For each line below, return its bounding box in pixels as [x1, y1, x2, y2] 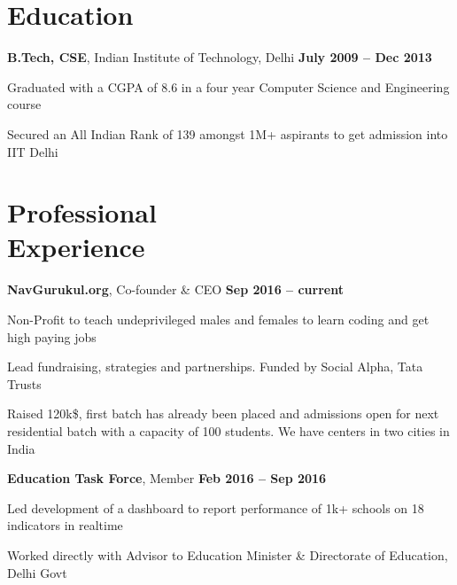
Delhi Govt [7, 563, 67, 581]
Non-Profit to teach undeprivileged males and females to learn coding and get [7, 310, 430, 328]
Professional [7, 194, 157, 230]
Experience [7, 229, 145, 265]
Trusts [7, 374, 42, 393]
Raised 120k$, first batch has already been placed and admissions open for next [7, 404, 439, 423]
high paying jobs [7, 327, 97, 346]
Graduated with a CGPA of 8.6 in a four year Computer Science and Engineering [7, 77, 450, 96]
